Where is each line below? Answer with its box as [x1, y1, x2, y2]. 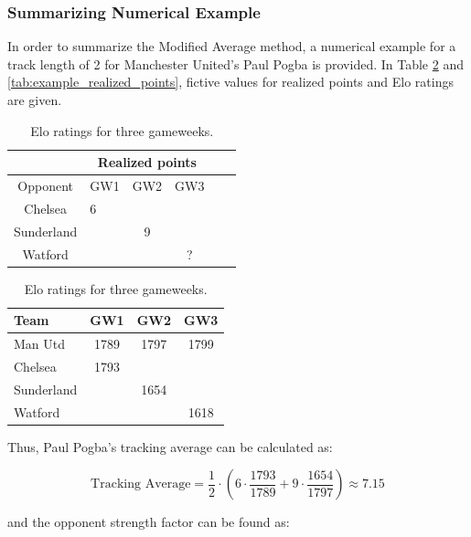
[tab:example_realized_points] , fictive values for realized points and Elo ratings [7, 72, 454, 91]
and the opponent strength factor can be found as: [7, 512, 290, 532]
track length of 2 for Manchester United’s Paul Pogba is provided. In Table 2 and [7, 54, 464, 73]
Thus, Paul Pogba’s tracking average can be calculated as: [7, 437, 333, 456]
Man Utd [14, 334, 66, 353]
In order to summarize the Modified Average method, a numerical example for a [7, 37, 456, 56]
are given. [7, 90, 62, 109]
